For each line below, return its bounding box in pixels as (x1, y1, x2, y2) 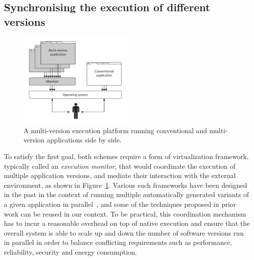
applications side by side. (46, 135, 122, 145)
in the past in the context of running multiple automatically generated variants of (4, 189, 249, 200)
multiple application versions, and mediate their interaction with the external (4, 170, 236, 180)
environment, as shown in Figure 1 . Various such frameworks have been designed (4, 180, 247, 190)
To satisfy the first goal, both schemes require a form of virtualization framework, (4, 151, 249, 161)
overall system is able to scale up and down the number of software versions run (4, 227, 244, 238)
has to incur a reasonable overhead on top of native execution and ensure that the (4, 218, 250, 228)
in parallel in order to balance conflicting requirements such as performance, (4, 237, 232, 247)
